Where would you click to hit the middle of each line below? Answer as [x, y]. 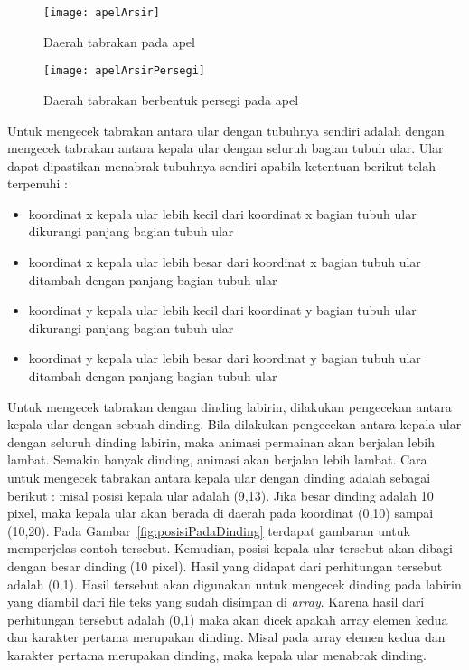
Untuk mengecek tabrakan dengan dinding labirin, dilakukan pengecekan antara [230, 406]
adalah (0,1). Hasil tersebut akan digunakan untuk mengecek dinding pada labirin [234, 584]
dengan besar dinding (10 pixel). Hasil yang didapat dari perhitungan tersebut [225, 565]
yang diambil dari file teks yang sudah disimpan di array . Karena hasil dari [216, 602]
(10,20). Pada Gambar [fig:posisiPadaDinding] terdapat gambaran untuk [209, 530]
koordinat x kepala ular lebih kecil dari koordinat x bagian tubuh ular [222, 213]
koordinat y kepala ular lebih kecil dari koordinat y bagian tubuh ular [222, 310]
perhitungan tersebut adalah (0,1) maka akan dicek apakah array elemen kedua [228, 619]
